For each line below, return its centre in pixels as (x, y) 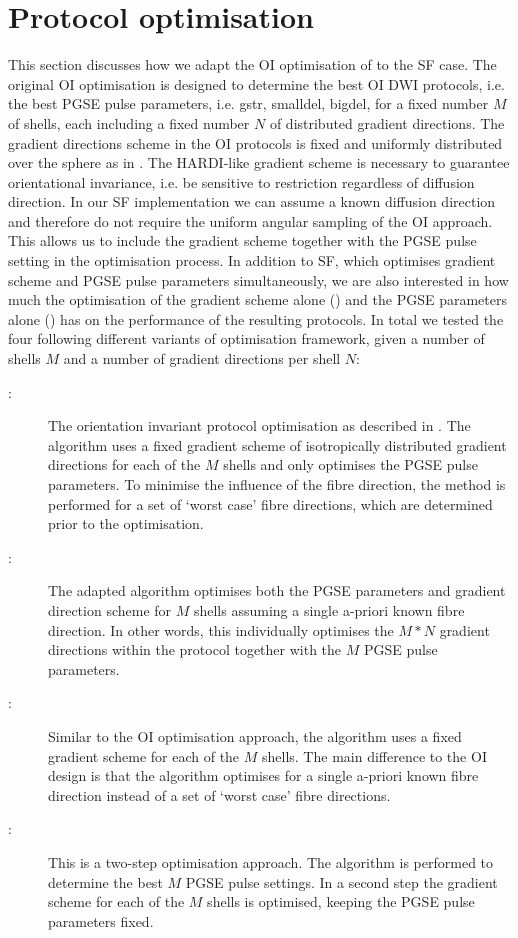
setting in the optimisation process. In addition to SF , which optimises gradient (252, 260)
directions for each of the (124, 464)
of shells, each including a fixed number (129, 122)
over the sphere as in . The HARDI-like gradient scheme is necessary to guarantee (259, 162)
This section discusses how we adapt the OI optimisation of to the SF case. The (252, 64)
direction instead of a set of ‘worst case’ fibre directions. (219, 794)
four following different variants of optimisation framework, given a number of (246, 338)
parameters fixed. (101, 920)
